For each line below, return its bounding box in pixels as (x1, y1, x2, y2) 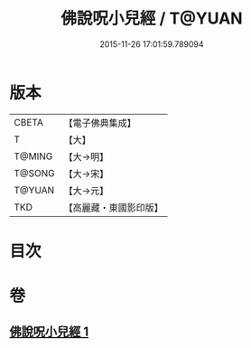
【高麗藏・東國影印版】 (63, 201, 164, 213)
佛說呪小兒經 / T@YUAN (60, 8, 243, 29)
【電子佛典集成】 (63, 117, 137, 129)
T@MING (14, 150, 53, 163)
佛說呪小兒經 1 (9, 324, 89, 340)
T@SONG (14, 166, 56, 179)
